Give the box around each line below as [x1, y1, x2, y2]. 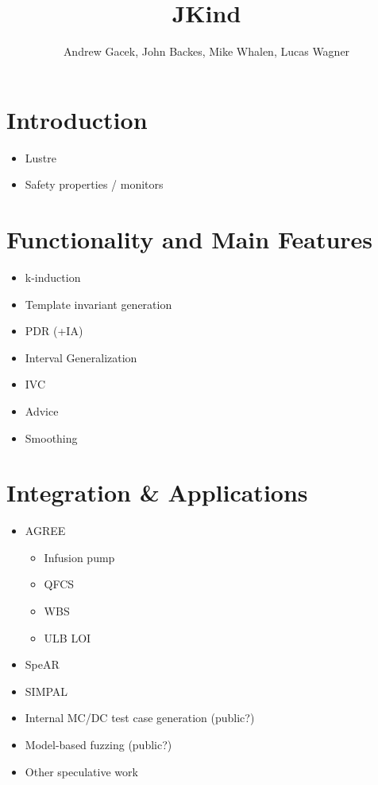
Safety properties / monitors [25, 176, 164, 193]
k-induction [25, 268, 81, 285]
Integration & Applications [6, 476, 308, 509]
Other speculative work [25, 763, 138, 779]
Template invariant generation [25, 295, 172, 312]
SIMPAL [25, 682, 68, 699]
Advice [25, 402, 59, 419]
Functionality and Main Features [6, 223, 373, 256]
